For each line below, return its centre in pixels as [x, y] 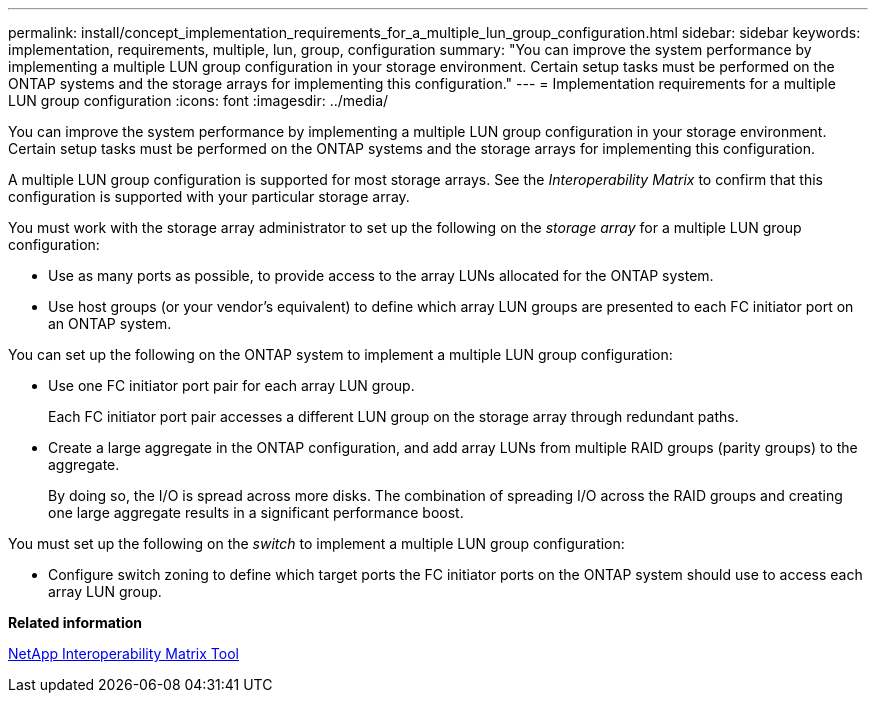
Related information [75, 622]
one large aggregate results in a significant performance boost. [256, 512]
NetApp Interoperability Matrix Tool [123, 653]
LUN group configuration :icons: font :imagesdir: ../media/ [198, 100]
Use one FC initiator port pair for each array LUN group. [231, 385]
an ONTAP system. [110, 323]
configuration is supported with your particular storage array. [209, 196]
